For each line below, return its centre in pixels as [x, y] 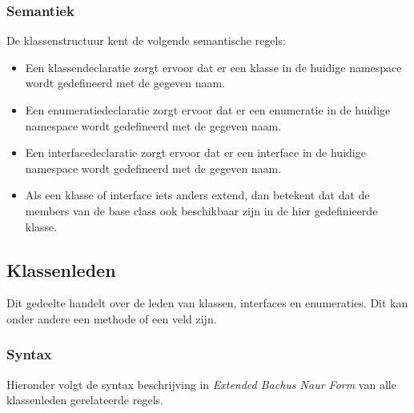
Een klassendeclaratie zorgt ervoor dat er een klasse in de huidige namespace [213, 67]
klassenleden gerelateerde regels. [85, 400]
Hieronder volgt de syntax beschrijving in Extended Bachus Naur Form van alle [201, 384]
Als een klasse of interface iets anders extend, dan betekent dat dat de [197, 195]
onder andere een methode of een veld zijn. [112, 318]
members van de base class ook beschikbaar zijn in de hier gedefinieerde [201, 210]
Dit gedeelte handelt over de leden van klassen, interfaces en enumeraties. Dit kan [207, 303]
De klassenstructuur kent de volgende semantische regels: [146, 40]
